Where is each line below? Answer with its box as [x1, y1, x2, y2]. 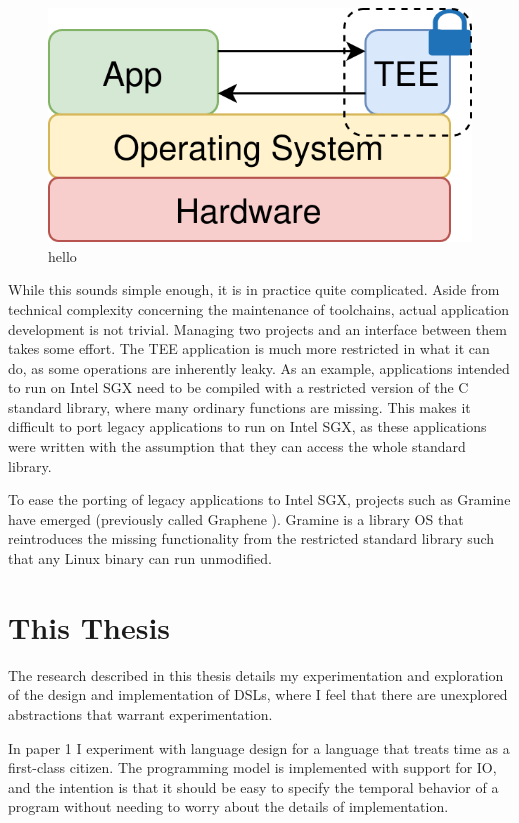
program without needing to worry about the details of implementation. [8, 796, 449, 817]
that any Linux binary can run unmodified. [8, 548, 273, 569]
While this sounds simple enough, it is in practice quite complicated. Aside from [8, 279, 500, 300]
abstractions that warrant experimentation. [8, 703, 273, 724]
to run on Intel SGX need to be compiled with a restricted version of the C [8, 377, 469, 398]
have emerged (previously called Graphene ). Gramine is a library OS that [8, 508, 464, 529]
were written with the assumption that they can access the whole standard [8, 436, 466, 457]
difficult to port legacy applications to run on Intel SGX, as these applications [8, 416, 487, 437]
